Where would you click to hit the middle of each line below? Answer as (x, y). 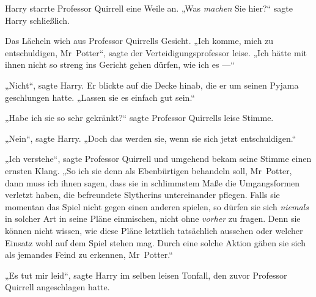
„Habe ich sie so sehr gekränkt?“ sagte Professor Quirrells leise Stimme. (139, 118)
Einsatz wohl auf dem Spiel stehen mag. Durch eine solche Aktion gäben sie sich (155, 242)
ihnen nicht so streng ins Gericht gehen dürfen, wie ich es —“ (120, 64)
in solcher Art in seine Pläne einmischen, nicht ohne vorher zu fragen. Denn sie (153, 218)
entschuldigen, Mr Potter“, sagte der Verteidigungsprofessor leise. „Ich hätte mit (156, 52)
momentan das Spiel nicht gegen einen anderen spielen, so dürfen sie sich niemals (157, 206)
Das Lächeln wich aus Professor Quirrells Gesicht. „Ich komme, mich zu (139, 41)
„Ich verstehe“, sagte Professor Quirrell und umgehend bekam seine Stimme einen (158, 159)
